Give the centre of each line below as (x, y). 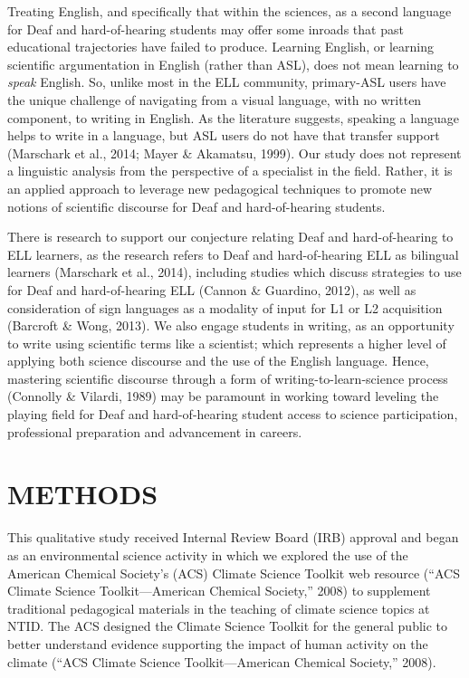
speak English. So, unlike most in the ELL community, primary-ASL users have (227, 82)
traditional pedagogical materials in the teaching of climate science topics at (219, 608)
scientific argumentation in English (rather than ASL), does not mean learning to (233, 64)
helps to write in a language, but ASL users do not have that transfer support (224, 135)
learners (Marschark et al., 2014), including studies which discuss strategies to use (234, 272)
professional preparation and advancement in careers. (155, 431)
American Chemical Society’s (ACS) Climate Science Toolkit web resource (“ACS (234, 573)
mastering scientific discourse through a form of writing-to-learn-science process (228, 378)
